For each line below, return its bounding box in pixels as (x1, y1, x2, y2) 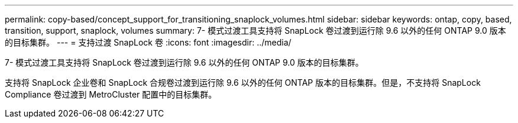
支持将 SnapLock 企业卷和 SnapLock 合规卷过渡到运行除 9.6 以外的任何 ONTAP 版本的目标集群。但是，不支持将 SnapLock (5, 77, 481, 88)
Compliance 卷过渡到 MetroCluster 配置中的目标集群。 (5, 89, 217, 99)
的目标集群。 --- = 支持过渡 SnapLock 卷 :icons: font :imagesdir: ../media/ (5, 37, 292, 47)
